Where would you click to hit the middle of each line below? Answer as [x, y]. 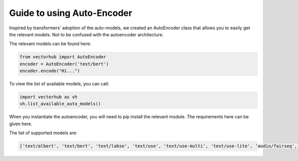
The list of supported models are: [43, 133]
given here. [21, 124]
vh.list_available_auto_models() [60, 104]
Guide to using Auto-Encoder [71, 13]
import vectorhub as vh [49, 97]
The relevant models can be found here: [50, 44]
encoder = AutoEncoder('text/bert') [64, 64]
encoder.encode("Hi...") [50, 71]
